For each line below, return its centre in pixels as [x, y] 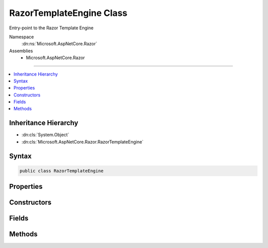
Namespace [22, 37]
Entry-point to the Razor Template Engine [51, 28]
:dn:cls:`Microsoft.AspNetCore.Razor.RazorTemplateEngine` [83, 142]
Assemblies [21, 51]
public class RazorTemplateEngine [62, 171]
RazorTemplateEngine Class [68, 13]
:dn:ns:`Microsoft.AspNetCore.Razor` [59, 44]
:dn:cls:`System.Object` [45, 135]
